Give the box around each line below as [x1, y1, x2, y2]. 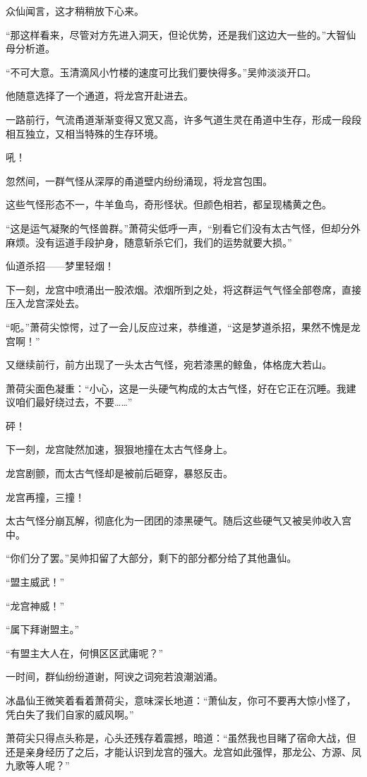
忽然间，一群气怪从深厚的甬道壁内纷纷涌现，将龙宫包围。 [6, 173, 272, 188]
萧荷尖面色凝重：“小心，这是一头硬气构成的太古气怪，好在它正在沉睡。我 [6, 380, 347, 395]
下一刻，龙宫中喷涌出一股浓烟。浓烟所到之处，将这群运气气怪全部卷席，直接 [6, 282, 361, 296]
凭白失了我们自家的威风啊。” [6, 706, 134, 721]
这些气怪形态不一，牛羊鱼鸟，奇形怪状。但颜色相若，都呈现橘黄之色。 [6, 197, 332, 212]
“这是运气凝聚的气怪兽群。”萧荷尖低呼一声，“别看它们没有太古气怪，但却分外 [6, 220, 361, 235]
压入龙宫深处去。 [6, 296, 85, 311]
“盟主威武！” [6, 574, 65, 589]
